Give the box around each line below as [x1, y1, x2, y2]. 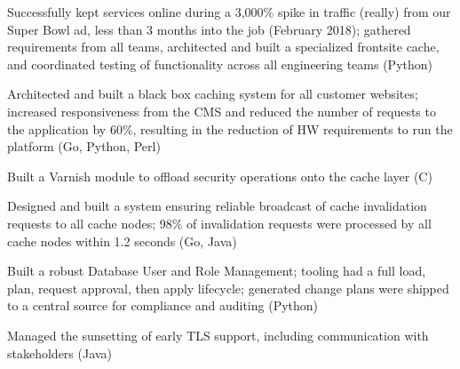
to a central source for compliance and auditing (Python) [7, 296, 319, 315]
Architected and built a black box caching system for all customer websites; [7, 84, 418, 103]
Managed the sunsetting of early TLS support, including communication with [7, 325, 429, 344]
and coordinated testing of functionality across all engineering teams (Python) [7, 54, 432, 73]
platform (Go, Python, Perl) [7, 137, 161, 156]
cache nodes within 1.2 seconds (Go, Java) [7, 231, 237, 250]
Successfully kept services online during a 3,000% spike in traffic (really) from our [7, 3, 451, 20]
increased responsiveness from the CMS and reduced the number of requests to [7, 101, 436, 120]
